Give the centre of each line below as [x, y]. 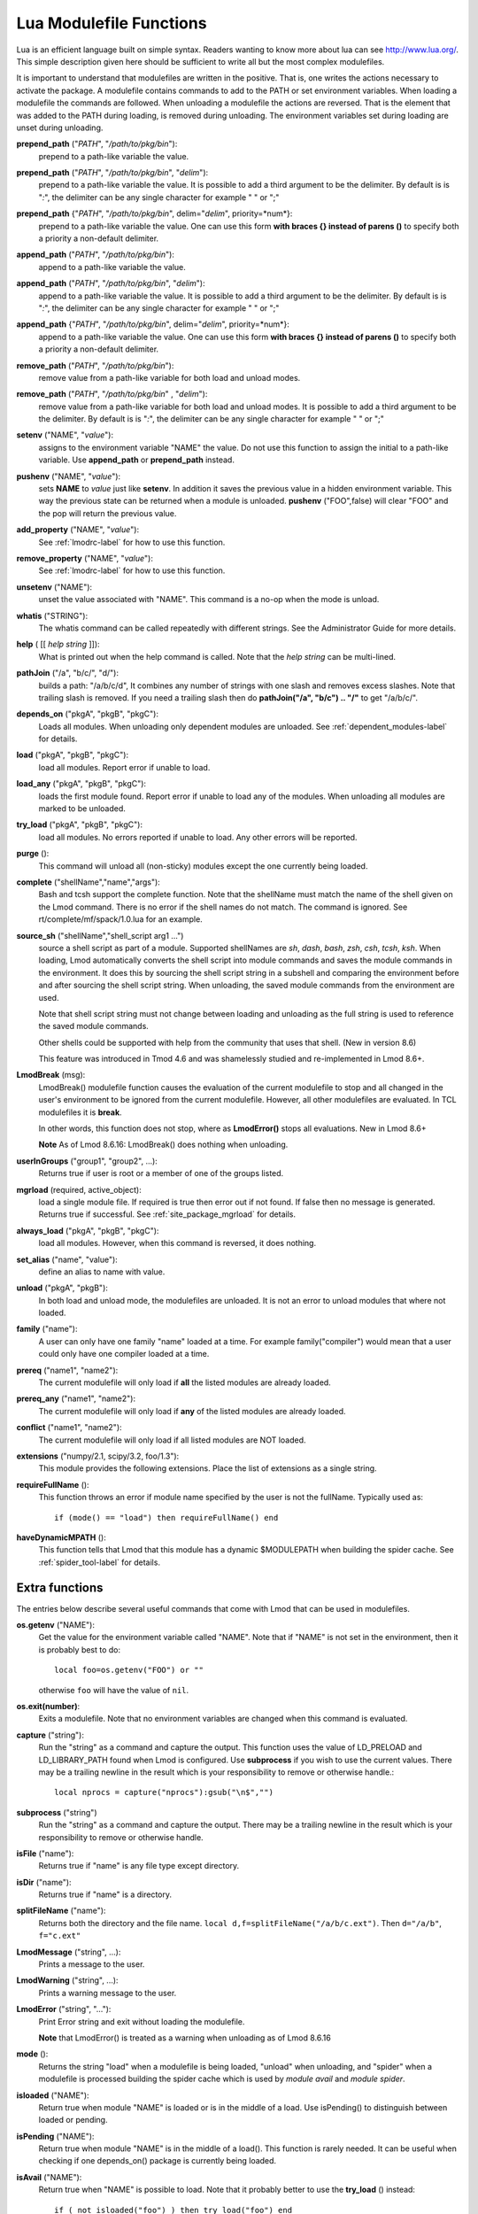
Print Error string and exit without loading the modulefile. [142, 2021]
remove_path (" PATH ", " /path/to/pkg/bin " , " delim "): [112, 394]
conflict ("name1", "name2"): [69, 1428]
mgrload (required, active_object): [79, 1189]
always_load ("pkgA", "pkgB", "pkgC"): [88, 1230]
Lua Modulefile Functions [112, 23]
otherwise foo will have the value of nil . [114, 1690]
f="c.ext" [60, 1936]
